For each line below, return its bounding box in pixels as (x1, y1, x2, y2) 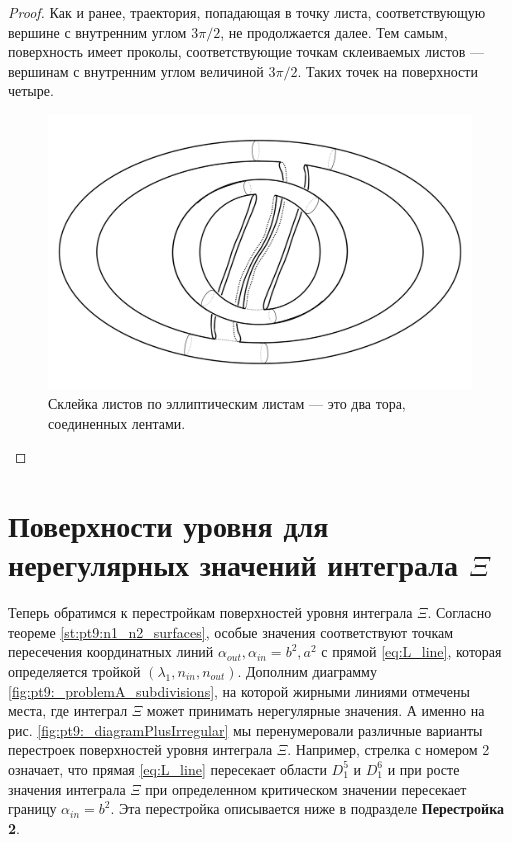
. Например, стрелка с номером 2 (287, 739, 490, 760)
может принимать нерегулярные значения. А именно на (146, 700, 485, 721)
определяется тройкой (8, 660, 141, 681)
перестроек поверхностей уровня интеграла (8, 739, 273, 760)
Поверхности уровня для (8, 505, 329, 546)
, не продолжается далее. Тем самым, (220, 21, 448, 42)
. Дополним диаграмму (237, 660, 377, 681)
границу (8, 798, 57, 819)
